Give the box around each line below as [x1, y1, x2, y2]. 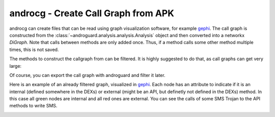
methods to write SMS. [9, 103, 58, 109]
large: [9, 63, 22, 69]
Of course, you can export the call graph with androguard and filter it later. [9, 72, 166, 78]
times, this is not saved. [9, 46, 59, 53]
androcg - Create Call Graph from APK [9, 8, 174, 19]
